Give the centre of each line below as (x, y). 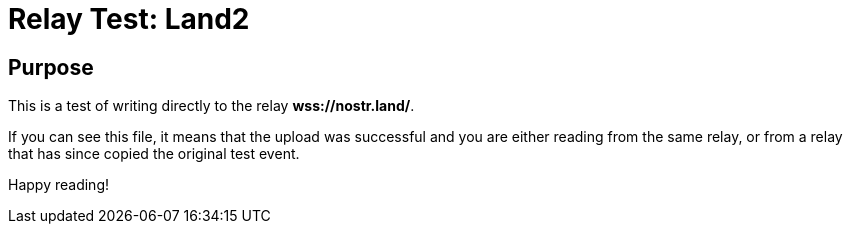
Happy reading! (58, 185)
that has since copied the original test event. (154, 154)
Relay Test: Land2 (129, 19)
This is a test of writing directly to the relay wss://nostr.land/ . (211, 106)
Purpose (51, 67)
